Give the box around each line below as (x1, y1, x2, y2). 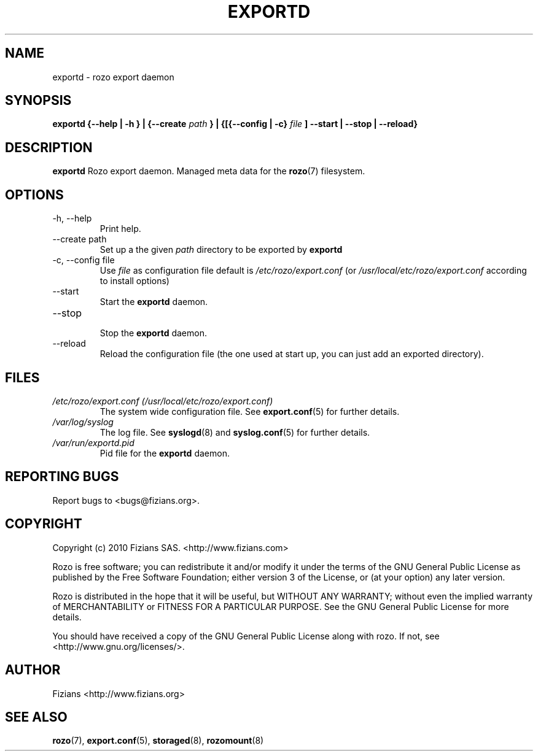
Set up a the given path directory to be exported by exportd (99, 244, 343, 255)
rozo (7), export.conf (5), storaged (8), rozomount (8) (52, 735, 264, 746)
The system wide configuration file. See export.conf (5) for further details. (99, 406, 400, 417)
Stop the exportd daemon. (99, 328, 207, 339)
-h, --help (52, 213, 92, 224)
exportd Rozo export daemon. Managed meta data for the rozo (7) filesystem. (52, 166, 365, 177)
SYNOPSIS (5, 93, 72, 109)
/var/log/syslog (52, 416, 114, 427)
